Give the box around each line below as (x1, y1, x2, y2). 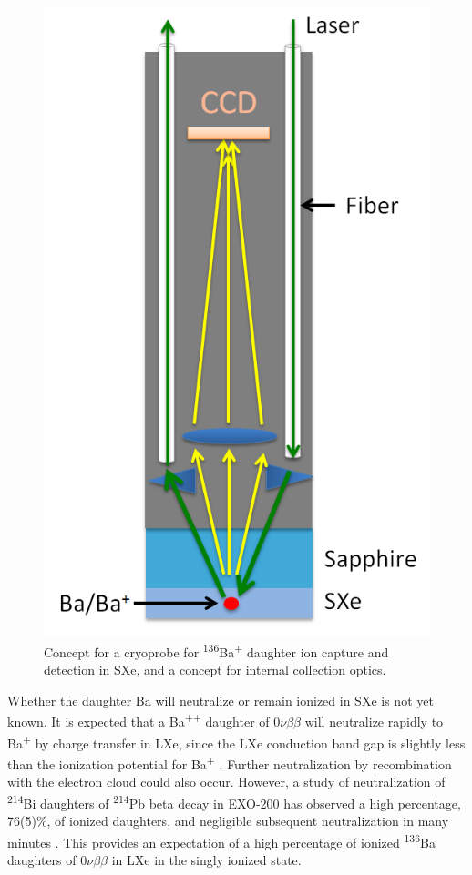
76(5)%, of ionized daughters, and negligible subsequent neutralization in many (7, 810, 449, 829)
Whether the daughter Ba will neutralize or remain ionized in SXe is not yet (7, 690, 434, 709)
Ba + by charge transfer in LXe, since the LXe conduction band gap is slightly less (7, 730, 466, 752)
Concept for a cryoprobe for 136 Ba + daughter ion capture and (44, 639, 389, 661)
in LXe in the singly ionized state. (111, 850, 302, 869)
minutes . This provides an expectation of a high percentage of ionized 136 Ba (7, 829, 436, 851)
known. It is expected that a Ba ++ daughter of (7, 709, 270, 731)
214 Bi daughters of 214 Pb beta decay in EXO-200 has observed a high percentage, (7, 790, 461, 812)
